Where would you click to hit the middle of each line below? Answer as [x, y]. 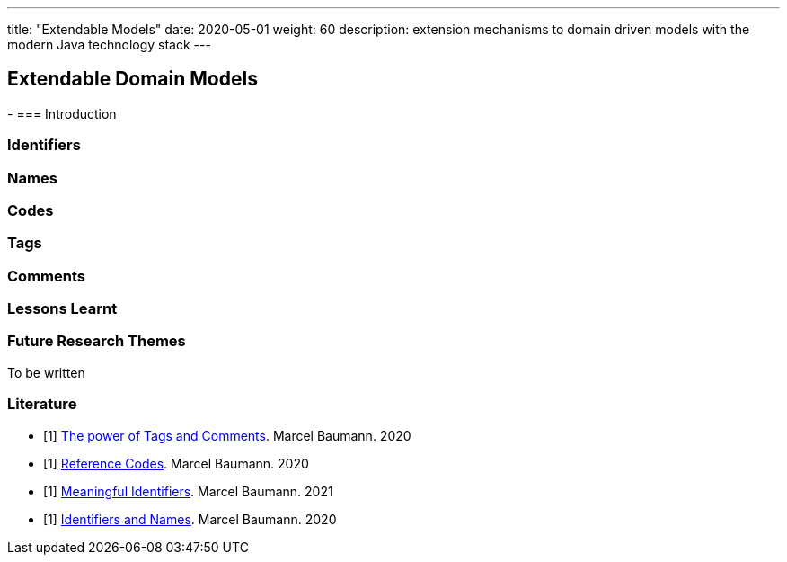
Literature [42, 404]
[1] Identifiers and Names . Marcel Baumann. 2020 [190, 519]
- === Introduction [62, 113]
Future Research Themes [97, 341]
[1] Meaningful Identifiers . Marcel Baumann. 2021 [188, 491]
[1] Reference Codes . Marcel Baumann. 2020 [176, 463]
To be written [46, 372]
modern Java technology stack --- [109, 45]
